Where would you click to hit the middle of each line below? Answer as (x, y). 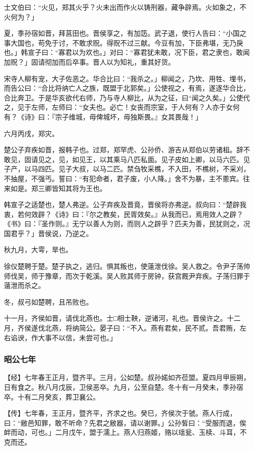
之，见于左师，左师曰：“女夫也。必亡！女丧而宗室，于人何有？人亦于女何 (122, 107)
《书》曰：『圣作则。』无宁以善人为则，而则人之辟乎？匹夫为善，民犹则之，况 (127, 224)
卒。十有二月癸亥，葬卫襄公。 (52, 396)
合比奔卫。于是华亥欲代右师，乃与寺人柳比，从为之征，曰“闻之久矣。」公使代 (127, 97)
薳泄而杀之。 (24, 285)
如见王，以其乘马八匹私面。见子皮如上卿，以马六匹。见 (161, 159)
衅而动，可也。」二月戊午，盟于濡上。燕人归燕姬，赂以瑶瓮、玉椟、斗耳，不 (125, 432)
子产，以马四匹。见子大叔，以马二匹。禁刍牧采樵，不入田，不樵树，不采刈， (127, 169)
